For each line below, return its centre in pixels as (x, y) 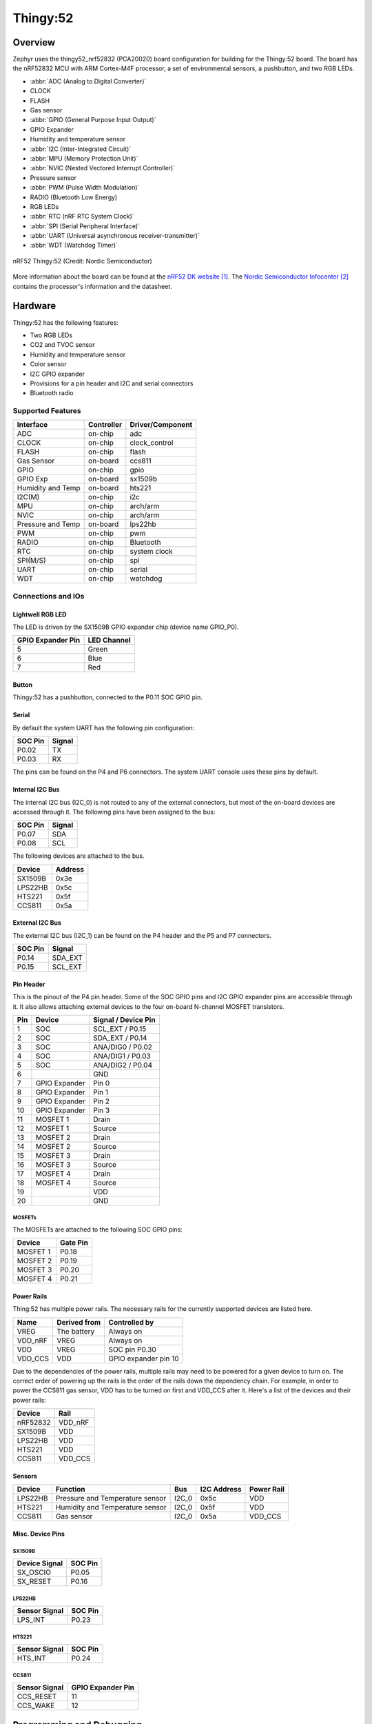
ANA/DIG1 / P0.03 (122, 1056)
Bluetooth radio (52, 393)
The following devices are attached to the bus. (79, 856)
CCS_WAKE (36, 1705)
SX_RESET (34, 1581)
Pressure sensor (53, 178)
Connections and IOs (49, 596)
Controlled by (131, 1322)
